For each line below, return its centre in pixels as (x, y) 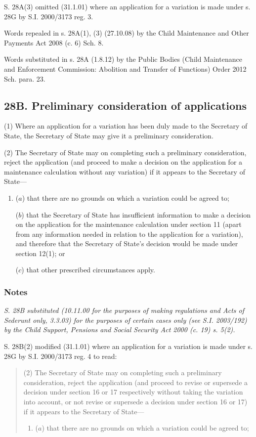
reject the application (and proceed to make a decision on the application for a (123, 162)
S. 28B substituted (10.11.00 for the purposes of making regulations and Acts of (124, 310)
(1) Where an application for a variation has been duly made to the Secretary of (126, 126)
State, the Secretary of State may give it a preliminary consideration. (109, 135)
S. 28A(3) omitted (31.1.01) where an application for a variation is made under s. (127, 6)
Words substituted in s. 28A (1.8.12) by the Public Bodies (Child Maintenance (123, 59)
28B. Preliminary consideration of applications (126, 105)
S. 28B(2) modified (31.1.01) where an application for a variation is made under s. (128, 346)
